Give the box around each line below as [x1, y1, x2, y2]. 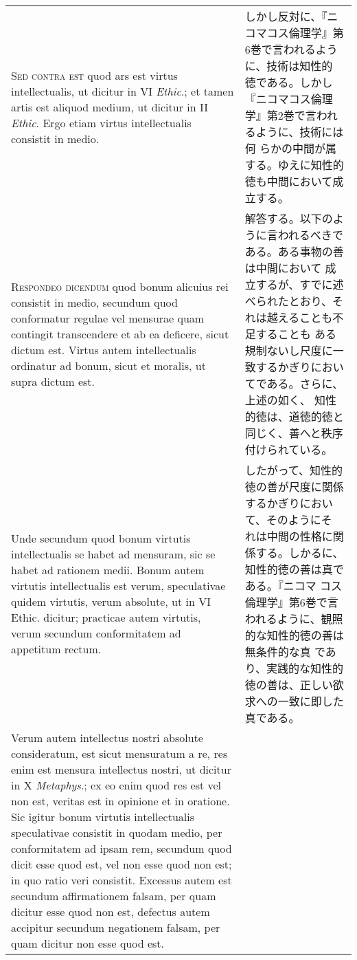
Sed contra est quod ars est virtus [11, 67, 178, 83]
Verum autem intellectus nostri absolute [11, 730, 203, 745]
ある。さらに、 [266, 375, 344, 391]
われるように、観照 [244, 611, 343, 626]
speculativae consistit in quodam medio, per [11, 825, 222, 840]
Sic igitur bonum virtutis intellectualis [11, 809, 194, 825]
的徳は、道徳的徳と [244, 408, 344, 424]
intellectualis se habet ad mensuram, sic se [11, 546, 216, 562]
